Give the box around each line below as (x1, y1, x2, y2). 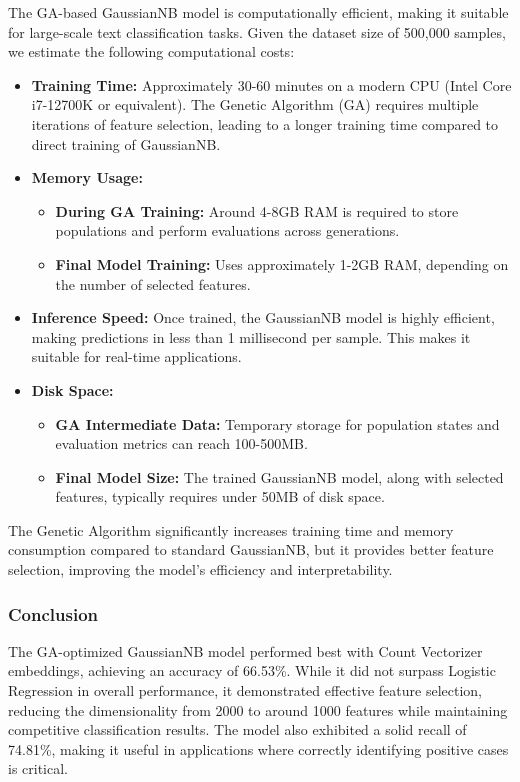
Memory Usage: (31, 167, 143, 188)
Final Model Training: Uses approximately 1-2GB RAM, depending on (55, 253, 509, 274)
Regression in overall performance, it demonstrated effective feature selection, (8, 680, 482, 701)
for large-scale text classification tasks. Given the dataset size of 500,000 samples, (8, 21, 506, 42)
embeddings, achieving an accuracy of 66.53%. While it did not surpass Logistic (8, 660, 496, 681)
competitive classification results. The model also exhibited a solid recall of (8, 719, 467, 740)
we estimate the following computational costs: (8, 41, 295, 62)
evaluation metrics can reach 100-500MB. (55, 433, 308, 454)
